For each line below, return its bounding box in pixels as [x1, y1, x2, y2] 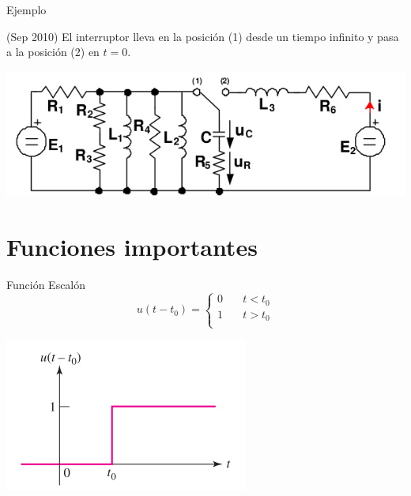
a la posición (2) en [6, 43, 100, 60]
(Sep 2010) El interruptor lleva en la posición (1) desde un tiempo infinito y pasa [6, 28, 399, 44]
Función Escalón [6, 276, 86, 292]
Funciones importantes [6, 230, 258, 262]
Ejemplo [6, 2, 47, 17]
